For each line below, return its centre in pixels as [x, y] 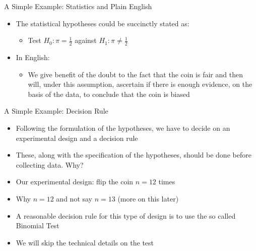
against [86, 40]
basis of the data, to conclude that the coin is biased [109, 94]
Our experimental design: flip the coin [75, 182]
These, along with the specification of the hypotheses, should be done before [134, 155]
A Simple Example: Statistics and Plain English [78, 6]
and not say [74, 198]
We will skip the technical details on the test [85, 242]
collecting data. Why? [50, 164]
